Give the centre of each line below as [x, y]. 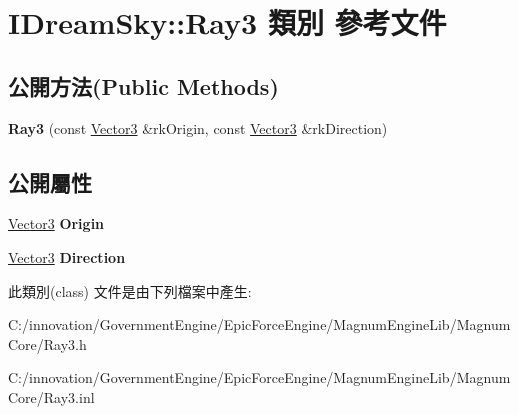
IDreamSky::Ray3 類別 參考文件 [227, 22]
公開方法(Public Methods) [143, 85]
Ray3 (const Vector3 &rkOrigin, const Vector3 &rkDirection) [198, 127]
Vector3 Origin [56, 223]
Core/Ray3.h [47, 343]
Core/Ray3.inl [51, 396]
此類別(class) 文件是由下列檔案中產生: [130, 290]
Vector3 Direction [67, 256]
